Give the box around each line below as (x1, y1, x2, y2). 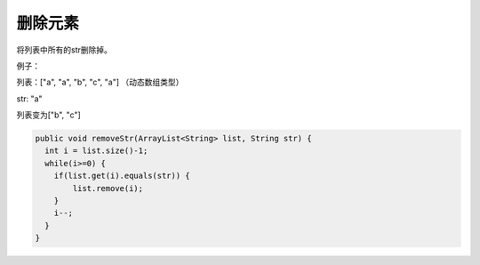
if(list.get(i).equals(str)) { (53, 171, 190, 181)
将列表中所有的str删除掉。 (16, 44, 113, 55)
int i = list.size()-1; (44, 146, 148, 156)
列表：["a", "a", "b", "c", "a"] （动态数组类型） (16, 76, 184, 88)
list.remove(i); (72, 183, 144, 193)
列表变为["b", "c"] (16, 109, 82, 120)
